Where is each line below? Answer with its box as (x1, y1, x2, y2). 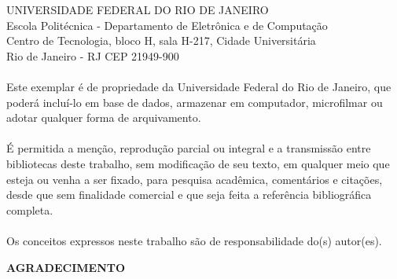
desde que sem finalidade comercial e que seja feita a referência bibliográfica (6, 186, 372, 203)
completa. (6, 201, 53, 218)
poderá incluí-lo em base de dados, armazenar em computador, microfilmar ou (6, 94, 383, 110)
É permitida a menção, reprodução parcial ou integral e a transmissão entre (6, 140, 371, 156)
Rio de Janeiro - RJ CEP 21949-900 (6, 47, 179, 64)
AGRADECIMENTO (6, 259, 126, 275)
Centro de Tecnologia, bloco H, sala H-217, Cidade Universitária (6, 32, 316, 49)
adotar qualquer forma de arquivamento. (6, 109, 201, 126)
